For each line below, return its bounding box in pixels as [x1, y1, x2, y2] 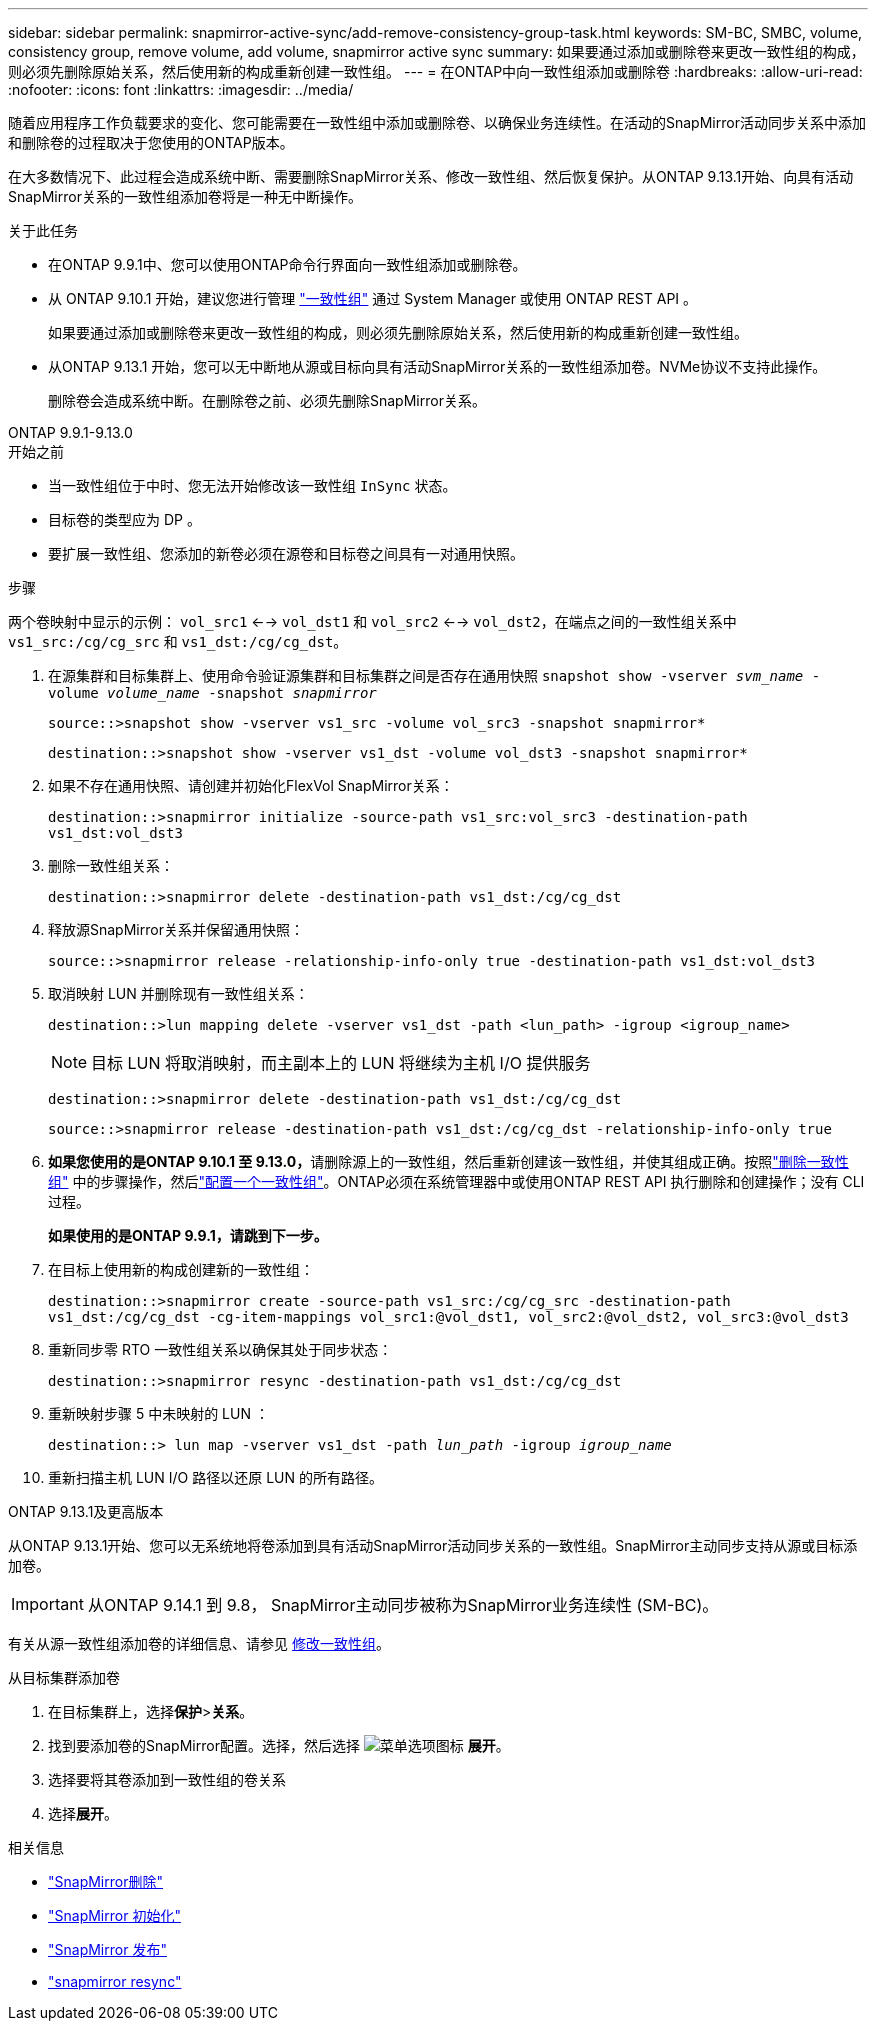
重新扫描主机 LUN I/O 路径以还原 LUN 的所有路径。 [48, 1469, 383, 1486]
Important [11, 1594, 84, 1614]
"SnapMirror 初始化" [48, 1907, 181, 1924]
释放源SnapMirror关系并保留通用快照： [48, 921, 304, 938]
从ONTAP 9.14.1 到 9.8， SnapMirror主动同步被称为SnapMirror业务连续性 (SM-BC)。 [87, 1595, 719, 1615]
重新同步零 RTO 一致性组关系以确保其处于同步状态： [48, 1341, 393, 1358]
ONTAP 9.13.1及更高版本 [8, 1503, 164, 1520]
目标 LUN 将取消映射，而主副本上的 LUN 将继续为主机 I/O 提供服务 [91, 1053, 591, 1073]
